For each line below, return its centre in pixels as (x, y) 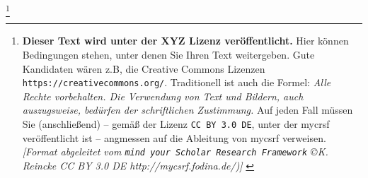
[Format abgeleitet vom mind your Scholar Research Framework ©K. (175, 152)
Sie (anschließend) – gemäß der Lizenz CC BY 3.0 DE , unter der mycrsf (176, 123)
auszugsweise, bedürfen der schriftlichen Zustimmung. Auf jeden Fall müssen (188, 110)
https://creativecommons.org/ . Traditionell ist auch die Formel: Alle (177, 82)
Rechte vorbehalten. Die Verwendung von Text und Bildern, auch (163, 96)
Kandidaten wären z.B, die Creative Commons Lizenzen (144, 68)
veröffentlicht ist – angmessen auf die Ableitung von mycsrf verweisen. (174, 137)
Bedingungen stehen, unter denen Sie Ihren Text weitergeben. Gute (168, 54)
